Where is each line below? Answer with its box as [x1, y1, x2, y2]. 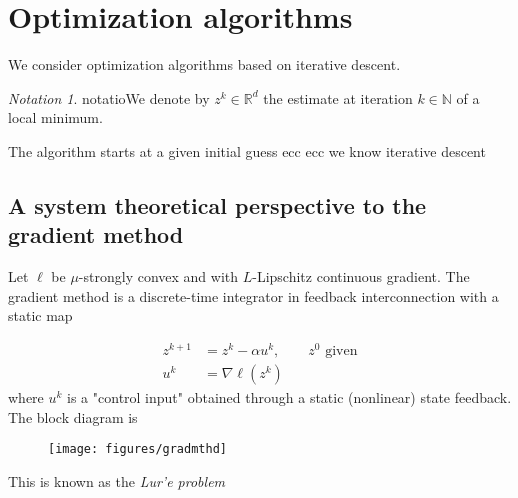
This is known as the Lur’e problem [8, 470, 226, 491]
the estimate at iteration [263, 87, 413, 108]
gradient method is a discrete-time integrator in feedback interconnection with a [8, 285, 499, 306]
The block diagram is [8, 406, 138, 427]
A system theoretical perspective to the [8, 189, 427, 220]
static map [8, 305, 73, 326]
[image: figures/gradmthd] [48, 442, 227, 457]
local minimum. [8, 107, 103, 128]
